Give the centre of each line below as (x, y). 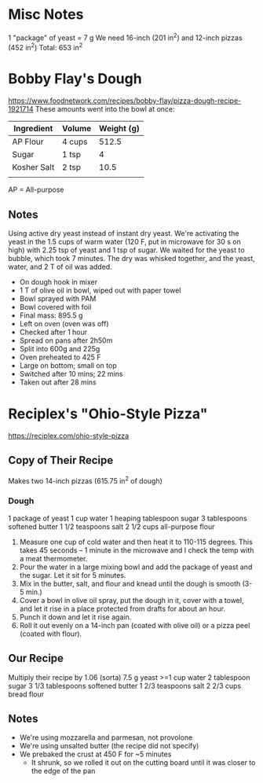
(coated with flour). (51, 634)
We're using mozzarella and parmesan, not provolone (106, 737)
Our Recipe (36, 658)
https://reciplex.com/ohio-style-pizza (69, 436)
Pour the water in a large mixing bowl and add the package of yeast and (136, 567)
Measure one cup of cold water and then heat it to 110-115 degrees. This (136, 542)
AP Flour (28, 142)
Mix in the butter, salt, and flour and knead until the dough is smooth (130, 583)
